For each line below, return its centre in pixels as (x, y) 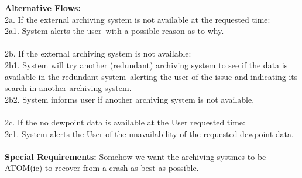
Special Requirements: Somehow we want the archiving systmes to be (135, 156)
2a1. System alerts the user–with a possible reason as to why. (114, 31)
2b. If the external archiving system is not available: (98, 53)
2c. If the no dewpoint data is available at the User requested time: (125, 122)
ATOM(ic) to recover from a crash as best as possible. (102, 168)
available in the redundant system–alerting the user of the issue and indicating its (151, 76)
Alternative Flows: (43, 8)
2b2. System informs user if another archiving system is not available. (130, 99)
